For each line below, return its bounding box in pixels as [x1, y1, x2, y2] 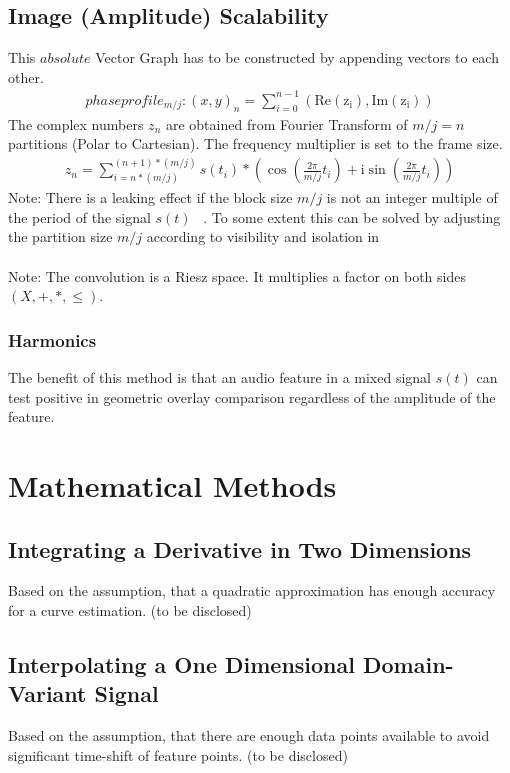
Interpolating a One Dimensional [8, 648, 355, 679]
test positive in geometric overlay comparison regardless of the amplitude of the [8, 386, 496, 407]
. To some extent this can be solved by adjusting [203, 206, 501, 227]
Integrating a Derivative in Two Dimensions [8, 533, 472, 564]
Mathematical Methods [8, 464, 337, 505]
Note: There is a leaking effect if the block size [8, 187, 293, 208]
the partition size [8, 226, 113, 247]
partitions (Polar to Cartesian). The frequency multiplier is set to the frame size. [8, 133, 503, 154]
